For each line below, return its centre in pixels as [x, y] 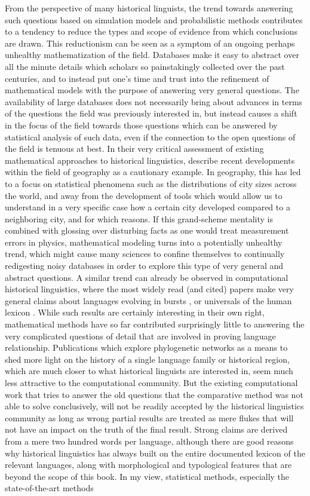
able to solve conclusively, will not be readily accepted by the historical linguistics [154, 406]
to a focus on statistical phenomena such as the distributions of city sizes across [151, 183]
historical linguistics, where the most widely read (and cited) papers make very [149, 289]
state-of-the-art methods [49, 488]
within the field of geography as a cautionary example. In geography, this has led [153, 172]
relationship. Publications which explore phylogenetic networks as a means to [146, 347]
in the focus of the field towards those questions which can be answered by [141, 125]
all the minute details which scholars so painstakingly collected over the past [145, 66]
